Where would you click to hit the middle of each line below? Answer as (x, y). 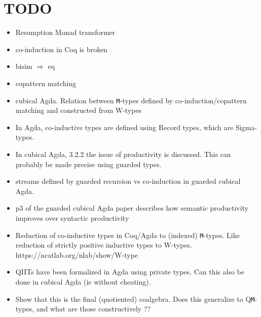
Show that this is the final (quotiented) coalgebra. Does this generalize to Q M (135, 299)
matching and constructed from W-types (79, 110)
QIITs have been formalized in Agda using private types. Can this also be (130, 272)
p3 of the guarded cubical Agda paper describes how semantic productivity (132, 208)
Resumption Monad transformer (65, 32)
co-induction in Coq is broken (62, 49)
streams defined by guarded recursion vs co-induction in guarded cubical (128, 181)
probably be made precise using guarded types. (88, 164)
